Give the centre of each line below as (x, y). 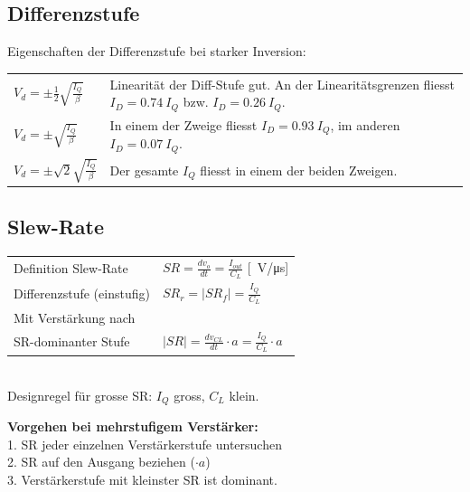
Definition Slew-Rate (71, 268)
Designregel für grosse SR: (80, 395)
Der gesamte (144, 170)
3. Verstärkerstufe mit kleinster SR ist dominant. (142, 479)
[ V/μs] (268, 267)
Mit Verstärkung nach (75, 317)
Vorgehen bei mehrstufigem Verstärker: (133, 426)
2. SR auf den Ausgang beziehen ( (101, 462)
